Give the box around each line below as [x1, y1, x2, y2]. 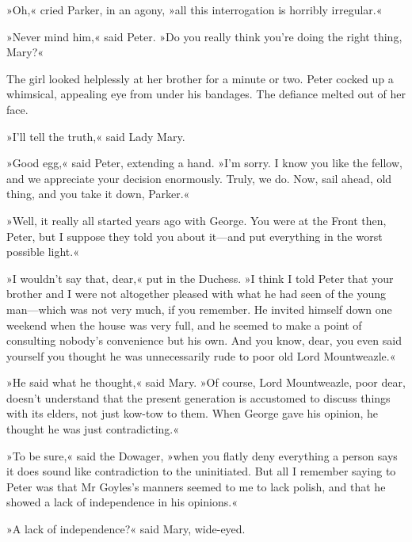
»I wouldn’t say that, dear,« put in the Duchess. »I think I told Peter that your [6, 269, 394, 286]
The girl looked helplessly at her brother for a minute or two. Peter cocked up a [6, 70, 394, 86]
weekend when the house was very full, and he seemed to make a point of [6, 316, 362, 333]
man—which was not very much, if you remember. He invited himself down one [6, 300, 392, 317]
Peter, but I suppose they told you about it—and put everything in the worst [6, 227, 383, 244]
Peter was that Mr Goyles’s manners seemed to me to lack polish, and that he [6, 478, 386, 494]
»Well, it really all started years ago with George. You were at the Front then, [6, 212, 387, 228]
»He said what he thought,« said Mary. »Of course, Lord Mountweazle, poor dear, [6, 374, 406, 391]
